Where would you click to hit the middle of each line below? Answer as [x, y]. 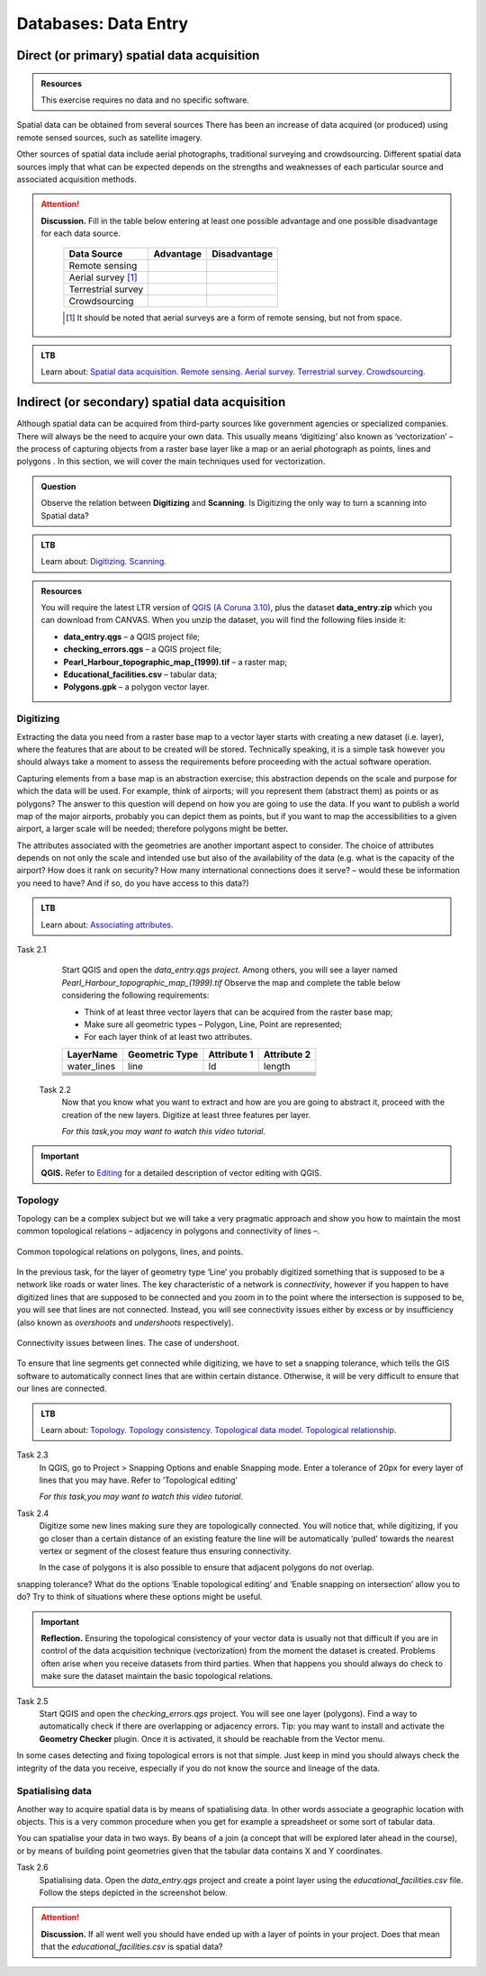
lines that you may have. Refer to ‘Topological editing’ [138, 1480]
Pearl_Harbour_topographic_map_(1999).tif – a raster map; [175, 662]
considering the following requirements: [135, 996]
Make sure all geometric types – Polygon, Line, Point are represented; [213, 1024]
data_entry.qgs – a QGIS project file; [132, 636]
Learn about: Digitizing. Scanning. [103, 562]
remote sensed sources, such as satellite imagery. [109, 137]
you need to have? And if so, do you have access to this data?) [133, 883]
